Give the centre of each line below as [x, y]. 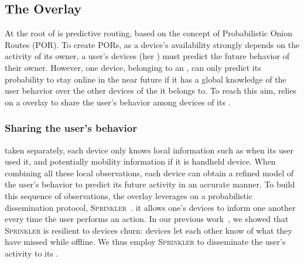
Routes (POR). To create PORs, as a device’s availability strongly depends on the [152, 44]
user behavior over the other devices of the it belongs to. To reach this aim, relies [151, 90]
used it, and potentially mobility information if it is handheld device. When [140, 161]
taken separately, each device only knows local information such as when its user [149, 150]
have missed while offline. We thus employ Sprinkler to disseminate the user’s [145, 242]
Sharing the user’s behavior [71, 128]
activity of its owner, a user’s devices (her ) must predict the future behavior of [147, 56]
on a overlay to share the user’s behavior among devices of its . [118, 102]
